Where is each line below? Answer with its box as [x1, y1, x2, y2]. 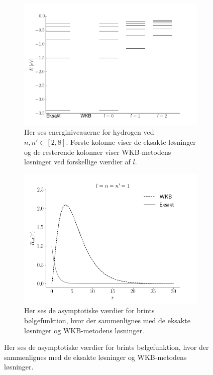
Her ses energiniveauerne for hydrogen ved [24, 127, 154, 137]
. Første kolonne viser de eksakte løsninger [66, 136, 196, 147]
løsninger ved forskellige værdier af [24, 156, 131, 167]
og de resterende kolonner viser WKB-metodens [24, 146, 171, 157]
